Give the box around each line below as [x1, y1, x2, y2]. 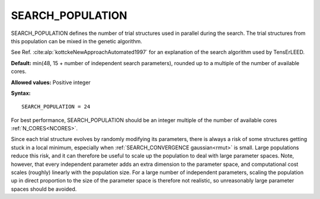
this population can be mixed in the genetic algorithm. [11, 37, 142, 44]
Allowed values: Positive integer [11, 79, 91, 86]
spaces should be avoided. [11, 185, 77, 192]
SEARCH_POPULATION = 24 [21, 104, 91, 110]
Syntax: [11, 89, 31, 97]
